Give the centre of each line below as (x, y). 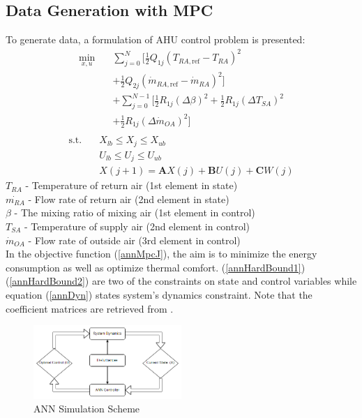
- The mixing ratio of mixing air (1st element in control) (135, 212)
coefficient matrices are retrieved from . (90, 308)
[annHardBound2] (47, 281)
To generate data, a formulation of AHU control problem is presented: (156, 39)
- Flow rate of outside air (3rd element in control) (134, 240)
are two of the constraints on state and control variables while (224, 281)
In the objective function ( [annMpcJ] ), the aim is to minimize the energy (161, 254)
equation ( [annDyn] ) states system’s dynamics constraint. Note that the (159, 294)
